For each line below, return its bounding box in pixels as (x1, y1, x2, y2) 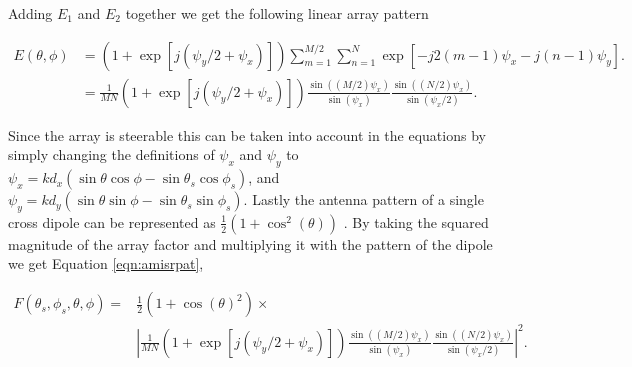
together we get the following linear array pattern (125, 3, 429, 23)
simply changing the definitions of (8, 144, 215, 165)
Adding (8, 3, 53, 23)
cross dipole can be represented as (8, 211, 216, 232)
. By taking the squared (343, 211, 489, 232)
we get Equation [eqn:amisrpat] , (8, 253, 204, 274)
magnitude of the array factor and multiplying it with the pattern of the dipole (8, 233, 493, 254)
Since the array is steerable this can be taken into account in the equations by (8, 124, 486, 145)
